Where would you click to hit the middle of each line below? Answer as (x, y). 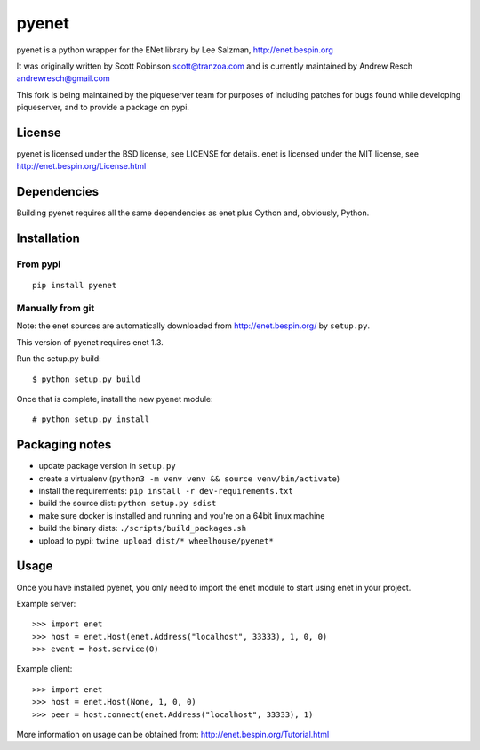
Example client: (44, 669)
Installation (48, 239)
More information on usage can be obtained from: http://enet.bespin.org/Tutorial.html (173, 735)
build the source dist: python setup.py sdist (128, 504)
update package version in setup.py (108, 466)
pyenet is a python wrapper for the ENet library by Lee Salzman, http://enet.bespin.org (175, 50)
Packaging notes (64, 445)
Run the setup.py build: (59, 359)
